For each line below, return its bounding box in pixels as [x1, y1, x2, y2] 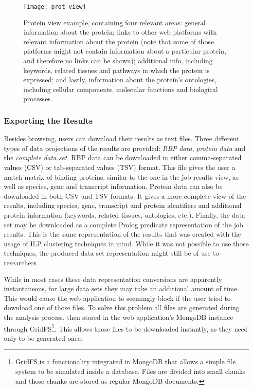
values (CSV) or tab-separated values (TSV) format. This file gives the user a [4, 162, 235, 172]
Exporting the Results [4, 114, 93, 126]
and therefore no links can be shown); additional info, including [23, 56, 213, 66]
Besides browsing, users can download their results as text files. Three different [4, 133, 239, 144]
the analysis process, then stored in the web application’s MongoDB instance [4, 312, 233, 322]
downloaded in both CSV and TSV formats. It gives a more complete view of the [4, 190, 246, 201]
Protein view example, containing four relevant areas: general [23, 17, 206, 27]
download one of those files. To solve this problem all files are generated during [4, 302, 239, 313]
